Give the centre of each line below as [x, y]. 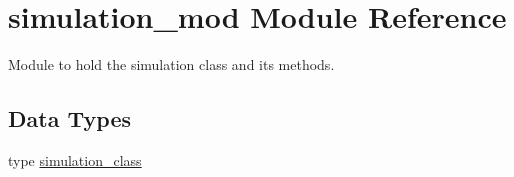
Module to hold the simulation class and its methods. [171, 64]
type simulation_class [75, 159]
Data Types [69, 118]
